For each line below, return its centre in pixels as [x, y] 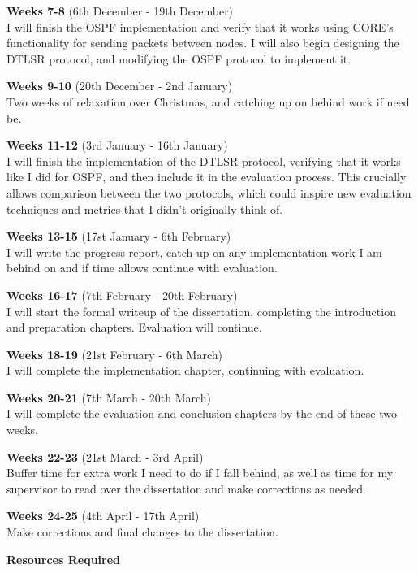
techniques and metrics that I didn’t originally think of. [145, 208]
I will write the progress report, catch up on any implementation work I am [194, 252]
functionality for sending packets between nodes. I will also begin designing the [203, 43]
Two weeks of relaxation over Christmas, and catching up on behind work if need [208, 101]
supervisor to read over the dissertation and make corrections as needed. [186, 488]
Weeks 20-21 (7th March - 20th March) [109, 397]
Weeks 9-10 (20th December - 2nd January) [120, 86]
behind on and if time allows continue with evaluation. [142, 268]
